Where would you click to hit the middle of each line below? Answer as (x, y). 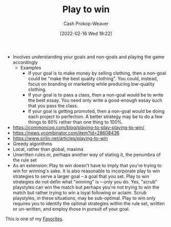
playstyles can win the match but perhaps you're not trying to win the (86, 187)
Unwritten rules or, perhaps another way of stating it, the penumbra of (87, 154)
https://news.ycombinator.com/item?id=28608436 (66, 133)
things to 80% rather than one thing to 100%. (76, 122)
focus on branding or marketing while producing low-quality (91, 84)
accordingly (25, 62)
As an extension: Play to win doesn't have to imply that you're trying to (87, 165)
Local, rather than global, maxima (48, 149)
